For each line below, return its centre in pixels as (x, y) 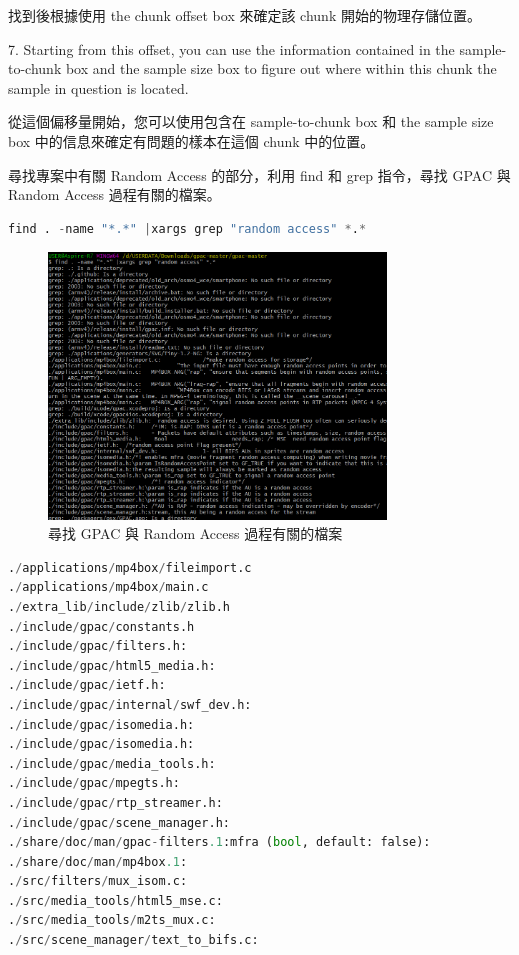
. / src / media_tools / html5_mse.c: (115, 900)
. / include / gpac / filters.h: (98, 646)
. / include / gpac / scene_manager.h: (119, 822)
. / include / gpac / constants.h (101, 626)
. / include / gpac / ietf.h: (87, 685)
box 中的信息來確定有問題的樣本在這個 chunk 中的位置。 (191, 140)
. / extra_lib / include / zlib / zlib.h (119, 606)
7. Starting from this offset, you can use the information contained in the (231, 48)
